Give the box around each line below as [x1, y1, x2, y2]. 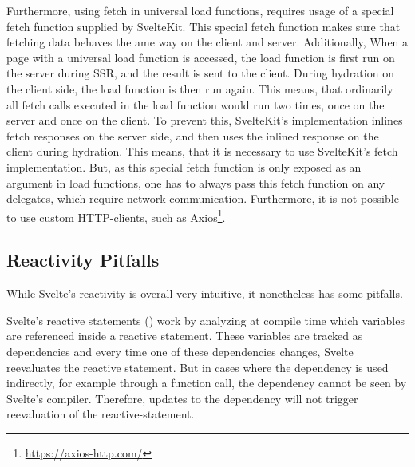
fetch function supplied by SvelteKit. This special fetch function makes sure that [6, 18, 401, 34]
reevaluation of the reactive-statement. [6, 406, 195, 422]
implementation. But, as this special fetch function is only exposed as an [6, 158, 362, 175]
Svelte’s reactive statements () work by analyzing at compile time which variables [6, 311, 405, 328]
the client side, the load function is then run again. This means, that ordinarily [6, 80, 393, 97]
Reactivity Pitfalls [6, 247, 160, 272]
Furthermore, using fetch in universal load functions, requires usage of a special [6, 2, 394, 18]
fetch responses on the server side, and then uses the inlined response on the [6, 127, 379, 144]
